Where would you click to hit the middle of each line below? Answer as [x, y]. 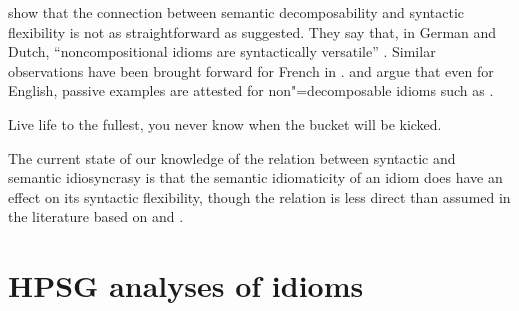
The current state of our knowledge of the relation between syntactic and [232, 157]
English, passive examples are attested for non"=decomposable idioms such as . [251, 90]
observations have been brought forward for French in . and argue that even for [251, 70]
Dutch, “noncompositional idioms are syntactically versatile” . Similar [222, 51]
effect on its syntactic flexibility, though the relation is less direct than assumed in [259, 196]
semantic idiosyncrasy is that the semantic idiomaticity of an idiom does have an [255, 177]
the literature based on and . [96, 216]
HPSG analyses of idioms [186, 285]
